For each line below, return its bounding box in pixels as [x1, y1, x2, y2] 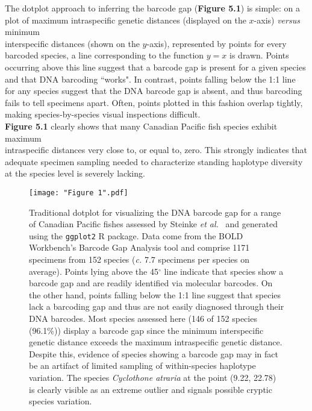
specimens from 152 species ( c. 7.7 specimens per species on [29, 253, 250, 265]
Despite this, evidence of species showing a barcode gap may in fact [29, 347, 278, 360]
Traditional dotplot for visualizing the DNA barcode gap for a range [29, 205, 281, 218]
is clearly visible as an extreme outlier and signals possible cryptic [29, 383, 272, 395]
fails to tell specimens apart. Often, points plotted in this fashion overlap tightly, [5, 96, 303, 108]
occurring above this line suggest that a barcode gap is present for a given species [5, 60, 306, 73]
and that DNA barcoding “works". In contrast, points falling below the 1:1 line [5, 72, 296, 85]
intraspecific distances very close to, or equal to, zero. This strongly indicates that [5, 143, 307, 156]
